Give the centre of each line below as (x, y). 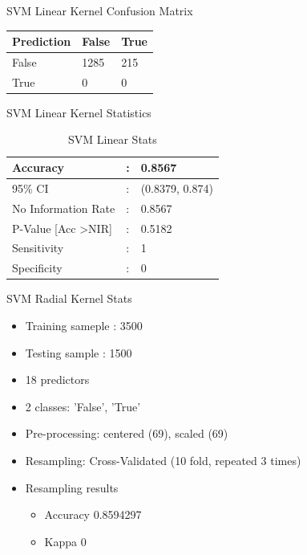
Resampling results (72, 487)
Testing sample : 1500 (79, 352)
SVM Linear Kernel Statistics (79, 112)
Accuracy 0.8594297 (93, 514)
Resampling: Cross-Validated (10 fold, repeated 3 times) (163, 460)
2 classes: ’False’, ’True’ (83, 406)
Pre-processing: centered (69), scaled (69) (127, 433)
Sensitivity (38, 248)
